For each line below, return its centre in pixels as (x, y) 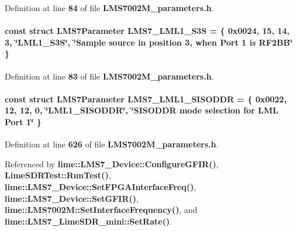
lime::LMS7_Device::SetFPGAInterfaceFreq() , (101, 186)
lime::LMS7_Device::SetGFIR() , (72, 198)
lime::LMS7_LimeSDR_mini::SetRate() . (89, 221)
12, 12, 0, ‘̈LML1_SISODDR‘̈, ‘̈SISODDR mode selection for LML (141, 110)
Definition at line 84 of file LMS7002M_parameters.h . (109, 8)
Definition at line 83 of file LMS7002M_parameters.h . (109, 76)
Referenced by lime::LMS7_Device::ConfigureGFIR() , (112, 163)
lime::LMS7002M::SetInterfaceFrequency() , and (101, 210)
